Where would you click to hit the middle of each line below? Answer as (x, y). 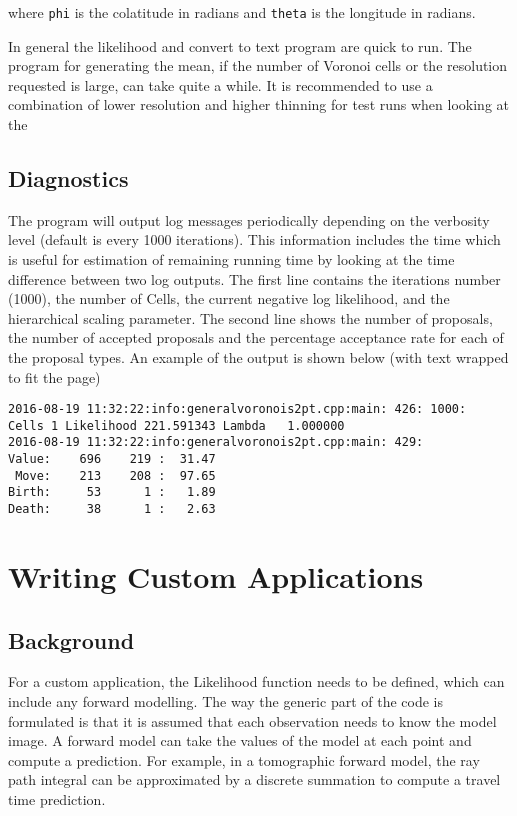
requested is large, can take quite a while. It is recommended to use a (220, 84)
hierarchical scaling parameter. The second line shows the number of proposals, (250, 317)
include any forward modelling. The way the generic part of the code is (226, 700)
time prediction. (57, 798)
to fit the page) (54, 376)
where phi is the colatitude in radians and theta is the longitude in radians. (242, 12)
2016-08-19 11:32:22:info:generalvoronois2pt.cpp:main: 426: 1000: (237, 409)
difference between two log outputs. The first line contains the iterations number (254, 278)
